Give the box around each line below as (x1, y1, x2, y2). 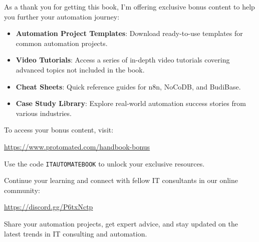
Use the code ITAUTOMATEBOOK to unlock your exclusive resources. (4, 158, 205, 168)
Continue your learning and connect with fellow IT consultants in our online (4, 175, 238, 185)
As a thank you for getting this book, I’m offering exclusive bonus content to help (4, 1, 255, 11)
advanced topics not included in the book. (16, 64, 145, 74)
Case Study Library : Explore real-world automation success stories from (16, 98, 246, 108)
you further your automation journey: (4, 11, 120, 21)
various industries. (16, 107, 72, 118)
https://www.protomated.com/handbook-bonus (4, 141, 150, 151)
